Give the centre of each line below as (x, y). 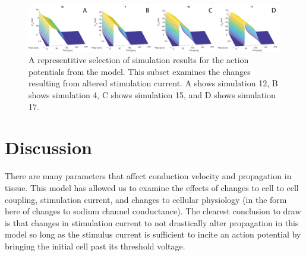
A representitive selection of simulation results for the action (139, 60)
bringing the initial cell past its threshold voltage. (95, 246)
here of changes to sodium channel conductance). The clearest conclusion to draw (153, 211)
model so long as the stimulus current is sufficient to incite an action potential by (153, 234)
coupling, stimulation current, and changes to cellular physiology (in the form (146, 199)
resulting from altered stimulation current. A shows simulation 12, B (153, 83)
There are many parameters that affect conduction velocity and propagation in (148, 176)
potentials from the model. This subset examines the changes (140, 71)
